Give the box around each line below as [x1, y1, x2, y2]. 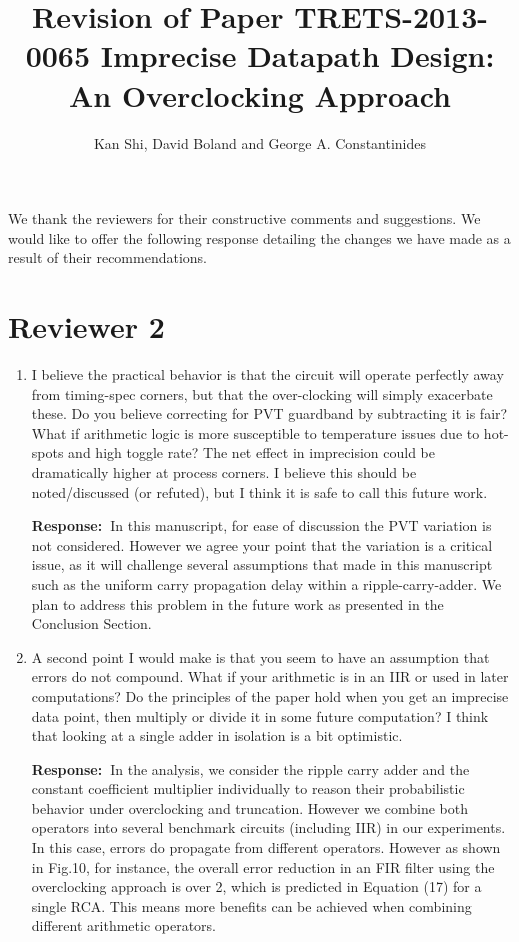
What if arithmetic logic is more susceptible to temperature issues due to [31, 422, 480, 443]
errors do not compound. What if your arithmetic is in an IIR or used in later [31, 666, 509, 687]
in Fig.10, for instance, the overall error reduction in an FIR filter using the [31, 856, 495, 877]
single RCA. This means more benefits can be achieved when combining [31, 895, 472, 916]
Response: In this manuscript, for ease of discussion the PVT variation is [31, 515, 492, 536]
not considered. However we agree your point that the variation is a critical [31, 534, 493, 555]
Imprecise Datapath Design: [100, 35, 495, 76]
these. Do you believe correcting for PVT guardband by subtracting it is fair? [31, 403, 508, 424]
